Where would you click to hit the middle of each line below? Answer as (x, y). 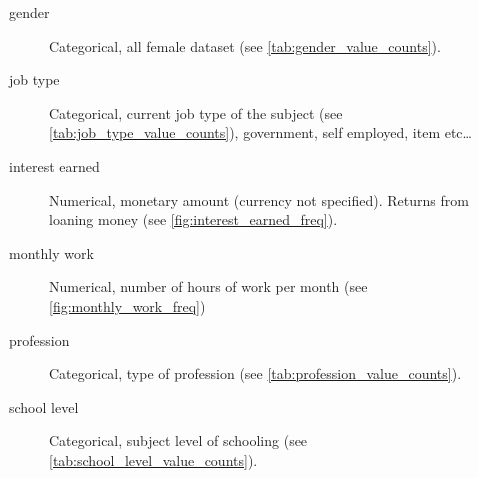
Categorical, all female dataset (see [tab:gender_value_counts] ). (245, 45)
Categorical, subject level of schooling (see (178, 440)
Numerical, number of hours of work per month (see (208, 286)
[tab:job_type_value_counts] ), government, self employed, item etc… (260, 132)
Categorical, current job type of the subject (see (196, 112)
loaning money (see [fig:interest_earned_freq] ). (193, 219)
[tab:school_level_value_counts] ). (153, 459)
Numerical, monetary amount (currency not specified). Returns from (259, 199)
